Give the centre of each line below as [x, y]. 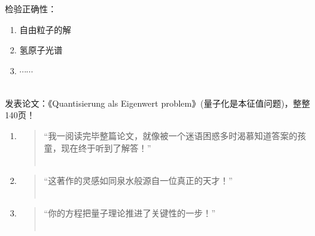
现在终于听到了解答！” [106, 147]
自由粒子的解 [45, 29]
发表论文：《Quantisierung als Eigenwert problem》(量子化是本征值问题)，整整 [158, 103]
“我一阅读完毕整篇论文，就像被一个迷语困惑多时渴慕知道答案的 [171, 136]
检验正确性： [31, 8]
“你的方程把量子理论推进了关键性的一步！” [130, 213]
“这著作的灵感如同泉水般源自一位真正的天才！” [138, 180]
